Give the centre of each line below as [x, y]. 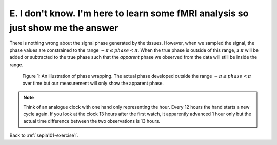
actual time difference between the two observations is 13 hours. [92, 121]
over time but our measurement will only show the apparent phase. [93, 83]
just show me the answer [64, 28]
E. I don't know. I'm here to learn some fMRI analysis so [129, 13]
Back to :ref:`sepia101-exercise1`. [44, 135]
